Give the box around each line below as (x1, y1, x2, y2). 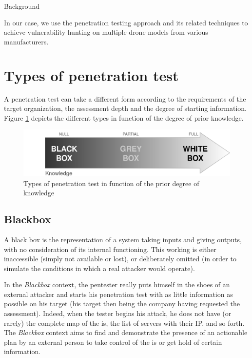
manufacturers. (4, 36, 49, 46)
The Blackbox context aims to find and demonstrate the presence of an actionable (4, 327, 248, 337)
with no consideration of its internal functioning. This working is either (4, 244, 216, 254)
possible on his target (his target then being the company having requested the (4, 298, 240, 309)
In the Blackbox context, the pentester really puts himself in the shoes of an (4, 279, 230, 290)
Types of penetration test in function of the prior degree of (23, 178, 199, 188)
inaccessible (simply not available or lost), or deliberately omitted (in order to (4, 253, 236, 264)
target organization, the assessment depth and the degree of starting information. (4, 103, 247, 113)
